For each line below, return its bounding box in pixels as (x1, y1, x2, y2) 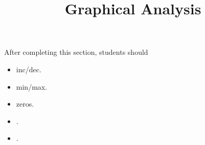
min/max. (16, 81, 48, 92)
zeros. (16, 98, 34, 109)
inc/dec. (16, 64, 41, 74)
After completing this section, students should (4, 47, 148, 57)
